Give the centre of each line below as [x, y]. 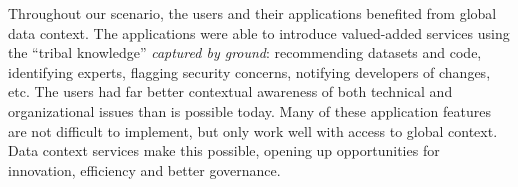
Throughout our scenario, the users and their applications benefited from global [252, 13]
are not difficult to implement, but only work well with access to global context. [253, 130]
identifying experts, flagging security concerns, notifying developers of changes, [249, 71]
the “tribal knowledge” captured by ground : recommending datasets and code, [245, 52]
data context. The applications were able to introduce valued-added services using [259, 32]
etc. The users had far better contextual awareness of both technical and [230, 91]
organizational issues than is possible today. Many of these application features [249, 110]
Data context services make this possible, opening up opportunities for [224, 150]
